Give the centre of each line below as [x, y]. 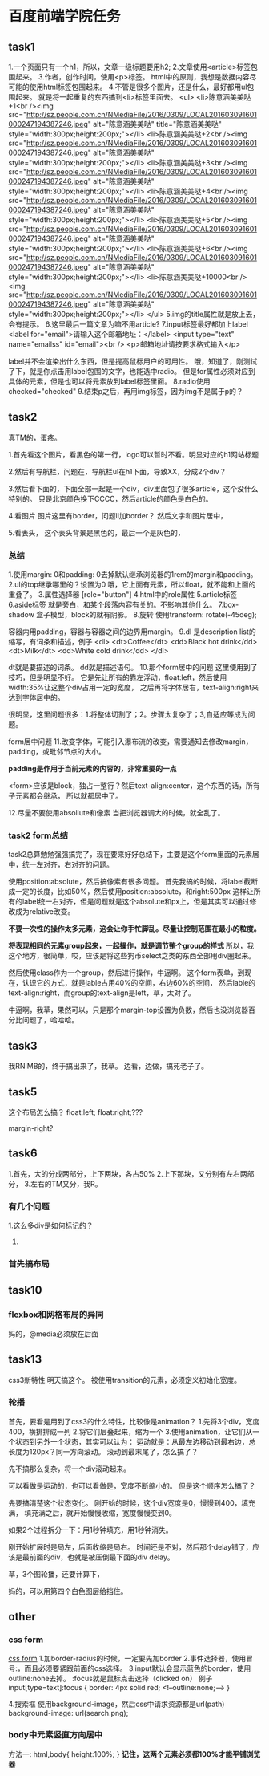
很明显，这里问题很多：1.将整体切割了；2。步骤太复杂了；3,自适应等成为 [128, 714]
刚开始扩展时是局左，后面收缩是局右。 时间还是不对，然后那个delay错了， [130, 1546]
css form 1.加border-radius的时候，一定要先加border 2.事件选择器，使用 [127, 1658]
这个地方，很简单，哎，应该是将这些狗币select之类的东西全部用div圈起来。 [132, 956]
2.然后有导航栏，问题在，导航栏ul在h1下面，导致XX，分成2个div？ [117, 471]
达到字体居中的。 [36, 697]
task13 [25, 1360]
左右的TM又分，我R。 [66, 1184]
